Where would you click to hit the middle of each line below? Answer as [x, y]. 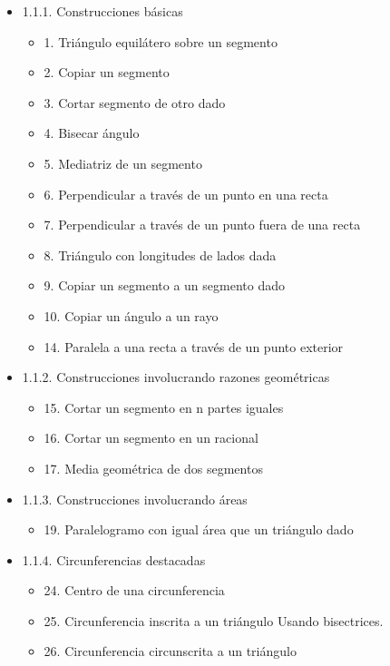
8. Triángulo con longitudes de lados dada [160, 255]
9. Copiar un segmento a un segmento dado [164, 285]
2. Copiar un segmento [107, 72]
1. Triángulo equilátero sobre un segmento [161, 41]
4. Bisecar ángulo [92, 133]
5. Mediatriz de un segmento [123, 163]
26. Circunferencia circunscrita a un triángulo [170, 651]
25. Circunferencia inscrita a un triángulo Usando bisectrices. [214, 620]
